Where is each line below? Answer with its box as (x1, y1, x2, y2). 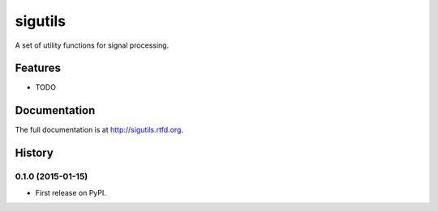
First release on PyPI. (35, 188, 107, 197)
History (15, 146, 54, 160)
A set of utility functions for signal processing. (15, 40, 170, 50)
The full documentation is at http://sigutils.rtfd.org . (15, 125, 184, 135)
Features (15, 61, 61, 75)
